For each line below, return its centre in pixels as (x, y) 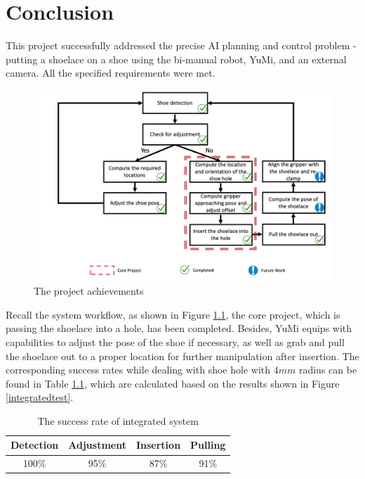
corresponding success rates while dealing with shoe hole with (138, 370)
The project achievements (89, 291)
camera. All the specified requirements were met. (111, 73)
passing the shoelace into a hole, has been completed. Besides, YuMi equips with (179, 328)
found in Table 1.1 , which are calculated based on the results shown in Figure (173, 383)
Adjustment (97, 445)
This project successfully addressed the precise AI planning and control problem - (181, 45)
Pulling (208, 445)
